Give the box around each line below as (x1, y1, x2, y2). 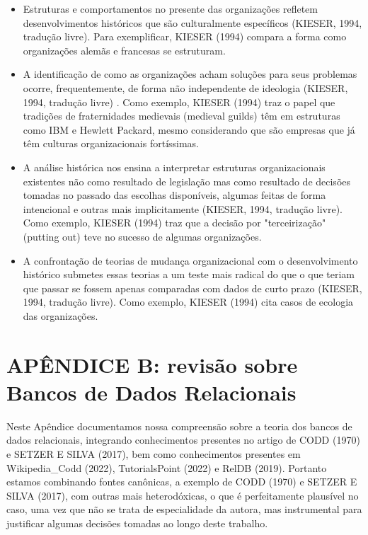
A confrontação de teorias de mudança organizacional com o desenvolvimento (23, 253, 358, 267)
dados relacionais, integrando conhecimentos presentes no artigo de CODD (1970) (6, 432, 360, 447)
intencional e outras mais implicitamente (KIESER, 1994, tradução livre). (23, 201, 343, 216)
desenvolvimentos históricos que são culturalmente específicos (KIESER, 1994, (23, 15, 362, 30)
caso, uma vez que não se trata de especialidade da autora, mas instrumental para (6, 502, 362, 517)
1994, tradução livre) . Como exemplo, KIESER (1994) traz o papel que (23, 94, 335, 109)
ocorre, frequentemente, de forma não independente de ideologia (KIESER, (23, 80, 348, 95)
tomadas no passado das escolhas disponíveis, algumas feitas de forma (23, 188, 326, 202)
